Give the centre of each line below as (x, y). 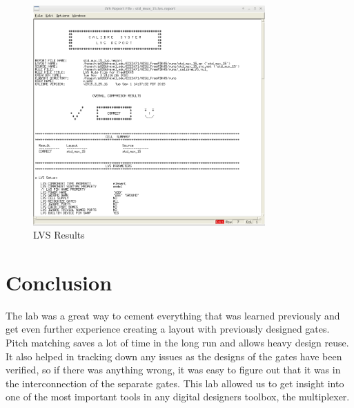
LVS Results (59, 235)
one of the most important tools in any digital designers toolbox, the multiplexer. (178, 397)
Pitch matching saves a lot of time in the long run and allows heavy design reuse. (177, 343)
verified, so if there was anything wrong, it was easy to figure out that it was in (173, 370)
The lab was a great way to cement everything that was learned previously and (173, 315)
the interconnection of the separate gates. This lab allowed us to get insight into (175, 383)
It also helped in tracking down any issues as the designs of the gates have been (174, 356)
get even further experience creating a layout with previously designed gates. (168, 329)
